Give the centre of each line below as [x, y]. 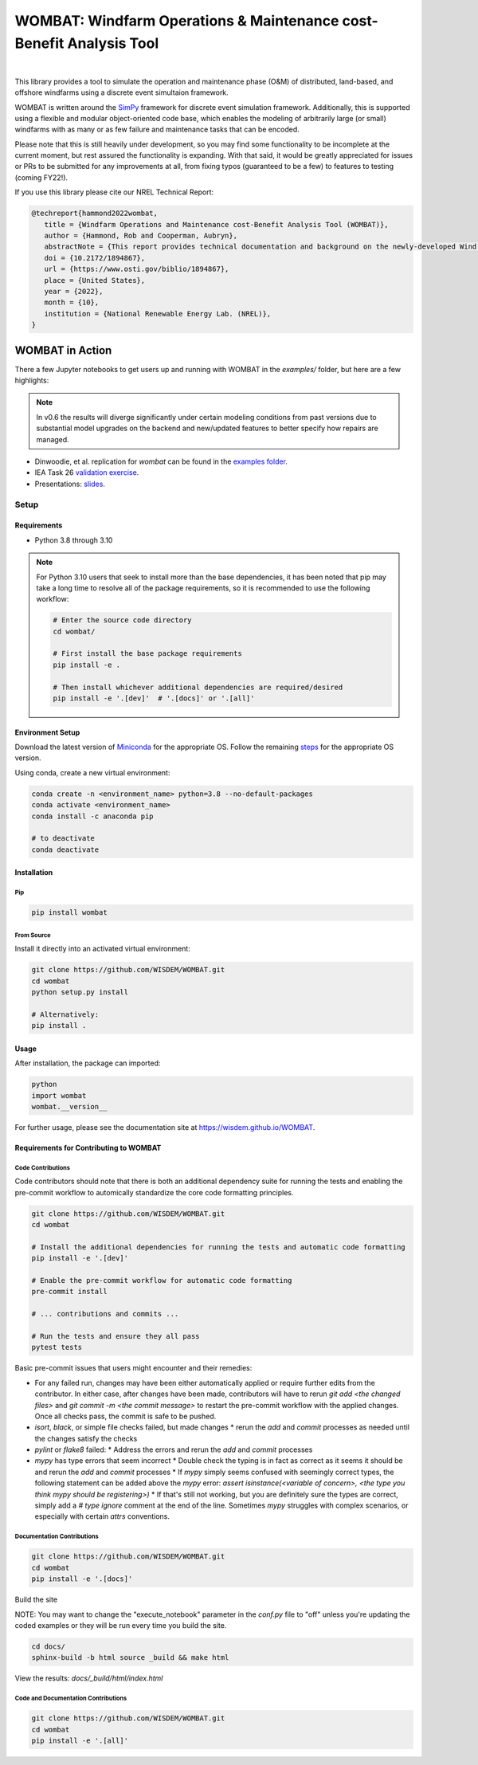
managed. [53, 439]
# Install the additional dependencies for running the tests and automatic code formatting [218, 1247]
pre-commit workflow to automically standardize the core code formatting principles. [154, 1192]
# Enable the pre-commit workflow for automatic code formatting [162, 1280]
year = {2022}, [74, 291]
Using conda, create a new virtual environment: [92, 772]
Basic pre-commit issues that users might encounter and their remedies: [133, 1368]
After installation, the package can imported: [88, 1063]
